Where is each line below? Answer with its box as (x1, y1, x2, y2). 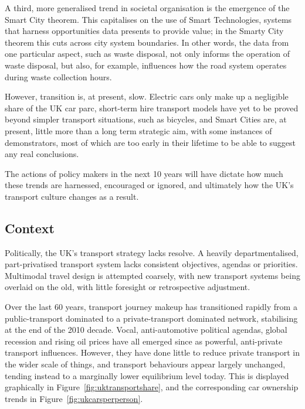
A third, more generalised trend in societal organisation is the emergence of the (5, 2, 290, 13)
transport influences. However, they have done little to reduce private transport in (5, 346, 300, 359)
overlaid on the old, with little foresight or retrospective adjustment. (5, 281, 250, 293)
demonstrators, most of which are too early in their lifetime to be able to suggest (5, 136, 296, 148)
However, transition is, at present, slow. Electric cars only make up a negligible (5, 90, 289, 103)
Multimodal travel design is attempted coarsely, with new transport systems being (5, 269, 300, 281)
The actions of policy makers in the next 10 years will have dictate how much (5, 167, 283, 179)
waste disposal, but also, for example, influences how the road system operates (5, 59, 287, 71)
